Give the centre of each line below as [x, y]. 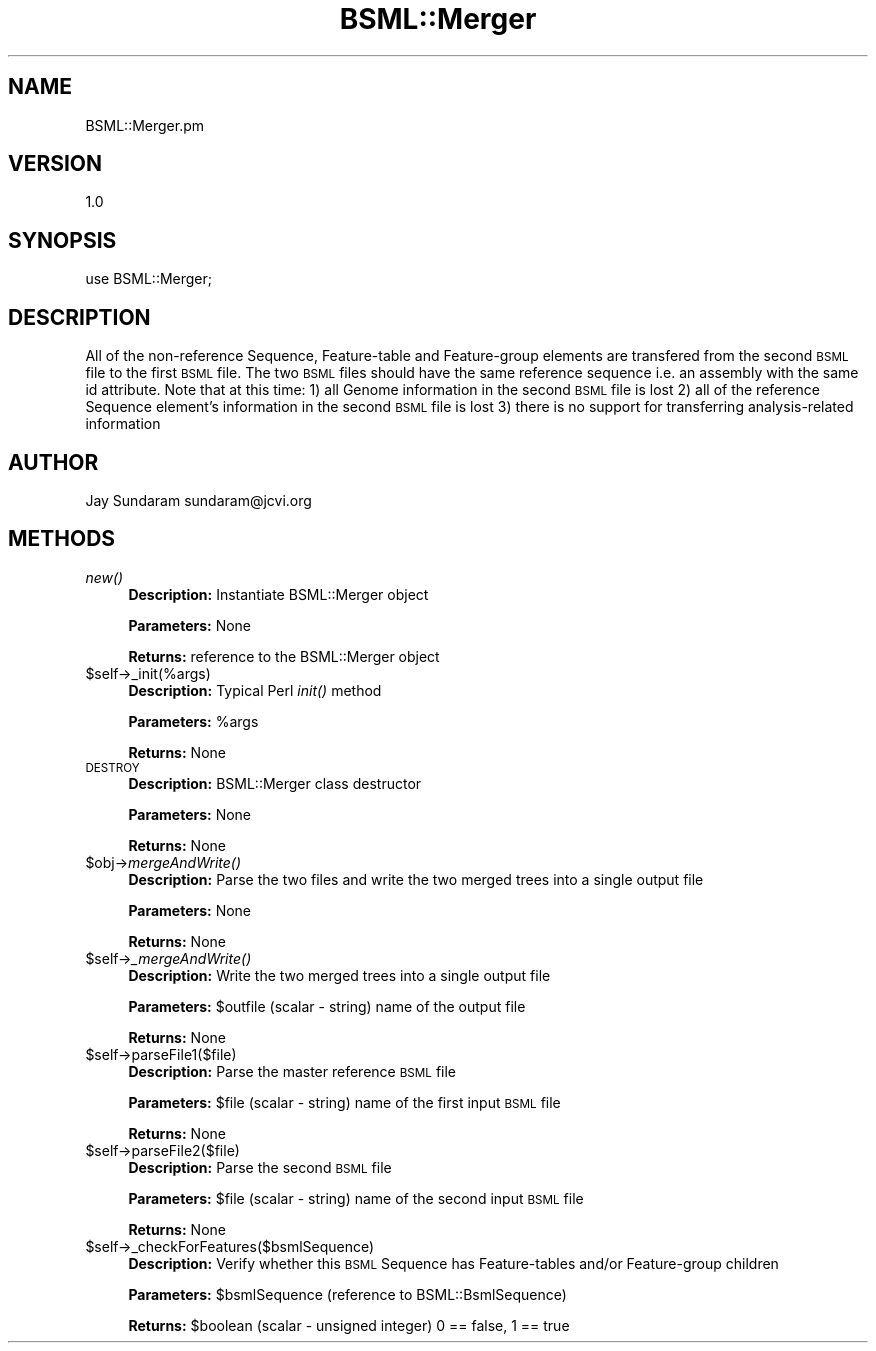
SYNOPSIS [62, 240]
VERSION [55, 164]
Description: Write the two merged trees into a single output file [339, 975]
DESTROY [112, 767]
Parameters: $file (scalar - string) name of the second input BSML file [356, 1198]
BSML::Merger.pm [145, 125]
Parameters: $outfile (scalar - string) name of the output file [327, 1006]
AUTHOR [53, 462]
